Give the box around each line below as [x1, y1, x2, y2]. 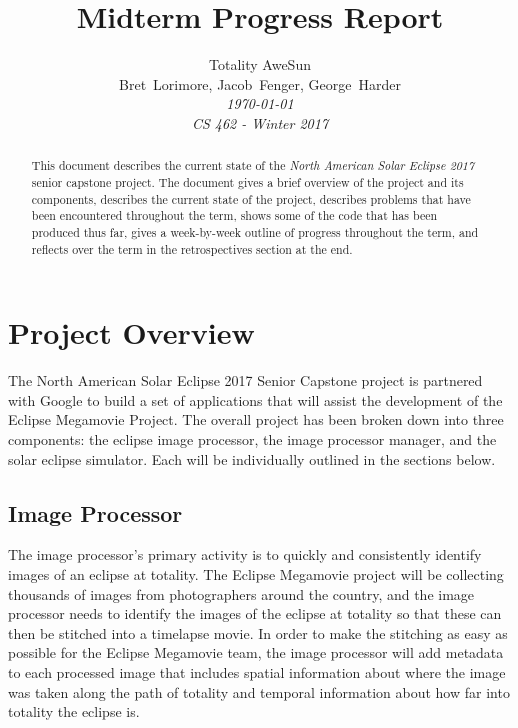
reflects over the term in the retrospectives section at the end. [31, 240, 353, 257]
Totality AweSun [209, 54, 311, 75]
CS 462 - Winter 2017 [191, 112, 329, 133]
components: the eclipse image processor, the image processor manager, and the [8, 428, 497, 449]
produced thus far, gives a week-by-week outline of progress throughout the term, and [31, 223, 479, 240]
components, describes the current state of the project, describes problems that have [31, 190, 471, 207]
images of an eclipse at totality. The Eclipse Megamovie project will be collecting [8, 563, 504, 584]
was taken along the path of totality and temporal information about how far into [8, 681, 510, 702]
